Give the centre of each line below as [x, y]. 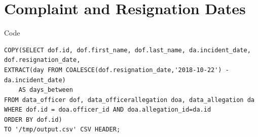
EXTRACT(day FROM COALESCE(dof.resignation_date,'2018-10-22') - [117, 70]
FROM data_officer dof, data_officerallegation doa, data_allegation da [129, 100]
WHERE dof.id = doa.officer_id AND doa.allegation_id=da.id [108, 110]
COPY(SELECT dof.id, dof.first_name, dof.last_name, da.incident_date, [127, 50]
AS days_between [46, 90]
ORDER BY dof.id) [33, 119]
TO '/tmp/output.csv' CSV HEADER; [62, 130]
